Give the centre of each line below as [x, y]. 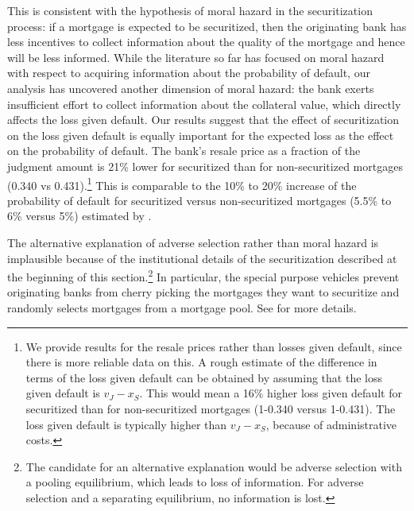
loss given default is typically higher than [126, 424]
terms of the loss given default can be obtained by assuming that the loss [204, 377]
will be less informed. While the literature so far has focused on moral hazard [196, 57]
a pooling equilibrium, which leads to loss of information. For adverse [195, 482]
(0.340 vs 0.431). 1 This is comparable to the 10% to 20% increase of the [182, 184]
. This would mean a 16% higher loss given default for [271, 393]
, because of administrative [331, 424]
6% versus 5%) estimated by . [79, 216]
